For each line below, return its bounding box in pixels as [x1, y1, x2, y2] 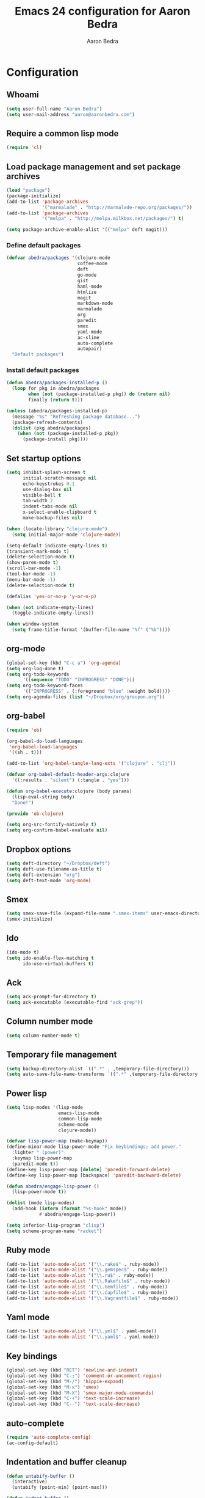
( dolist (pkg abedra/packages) [12, 425, 92, 431]
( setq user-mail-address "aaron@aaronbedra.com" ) [6, 111, 135, 117]
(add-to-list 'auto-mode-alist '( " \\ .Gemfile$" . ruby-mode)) [6, 1284, 168, 1290]
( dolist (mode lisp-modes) [6, 1200, 75, 1206]
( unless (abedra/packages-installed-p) [6, 407, 108, 414]
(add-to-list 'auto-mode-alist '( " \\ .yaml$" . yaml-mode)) [6, 1334, 160, 1340]
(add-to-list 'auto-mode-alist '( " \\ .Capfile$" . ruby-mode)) [6, 1289, 168, 1296]
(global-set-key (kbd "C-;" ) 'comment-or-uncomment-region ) [6, 1373, 163, 1379]
